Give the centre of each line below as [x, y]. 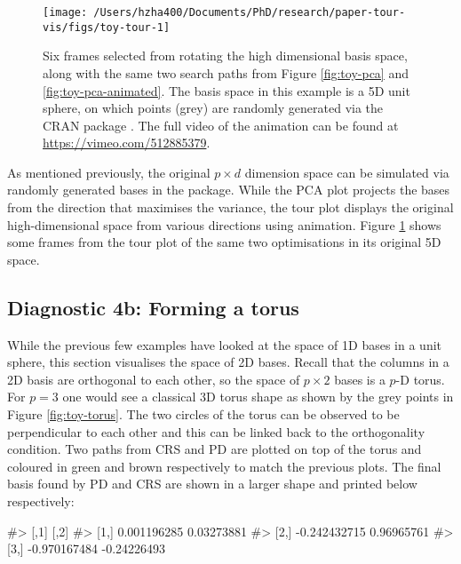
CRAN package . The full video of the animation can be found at [221, 125]
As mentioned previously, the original [109, 172]
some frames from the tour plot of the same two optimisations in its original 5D [224, 242]
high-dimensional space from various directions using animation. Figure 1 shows [224, 224]
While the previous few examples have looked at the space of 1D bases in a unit [225, 344]
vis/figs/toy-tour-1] [107, 27]
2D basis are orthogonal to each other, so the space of [154, 379]
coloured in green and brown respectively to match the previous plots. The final [224, 466]
